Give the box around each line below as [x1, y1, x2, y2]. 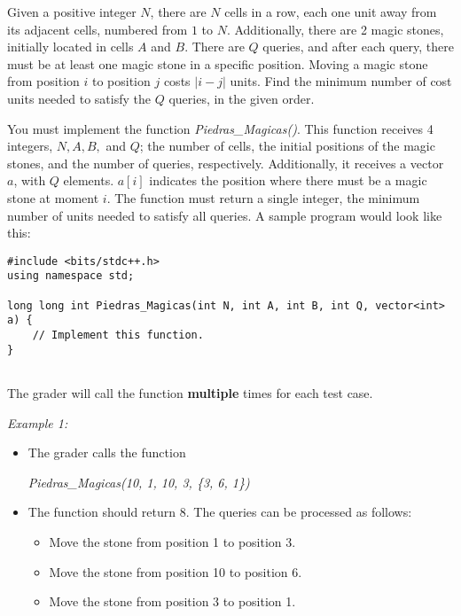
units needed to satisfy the [7, 89, 152, 107]
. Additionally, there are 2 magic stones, [226, 19, 444, 38]
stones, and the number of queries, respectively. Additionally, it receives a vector [7, 153, 444, 172]
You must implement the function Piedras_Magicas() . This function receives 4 [7, 119, 434, 137]
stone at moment [7, 188, 99, 207]
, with [13, 171, 46, 190]
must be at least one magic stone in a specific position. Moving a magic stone [7, 54, 428, 73]
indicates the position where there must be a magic [149, 171, 427, 190]
